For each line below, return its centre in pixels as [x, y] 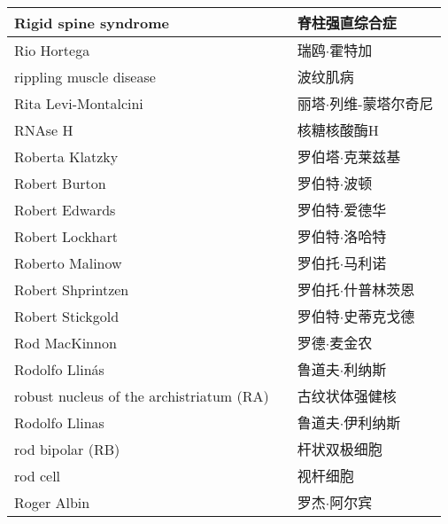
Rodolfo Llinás [59, 369]
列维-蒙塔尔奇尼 [382, 103]
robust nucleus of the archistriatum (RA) [142, 395]
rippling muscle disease [85, 76]
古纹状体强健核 [347, 396]
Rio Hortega [52, 50]
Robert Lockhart [66, 236]
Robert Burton [60, 183]
